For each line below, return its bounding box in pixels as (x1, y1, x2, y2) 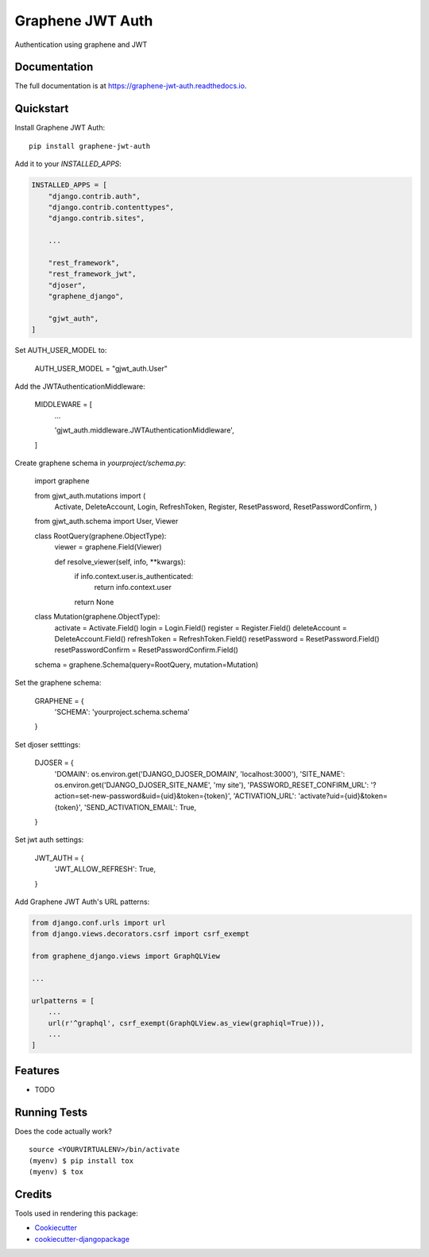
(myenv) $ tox (29, 1167, 83, 1176)
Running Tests (14, 1105, 87, 1119)
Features (14, 1064, 60, 1077)
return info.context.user (94, 583, 172, 592)
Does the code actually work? (14, 1126, 113, 1136)
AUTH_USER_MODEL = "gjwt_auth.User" (34, 363, 168, 373)
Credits (14, 1187, 52, 1201)
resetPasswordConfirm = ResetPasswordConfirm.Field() (54, 645, 238, 655)
